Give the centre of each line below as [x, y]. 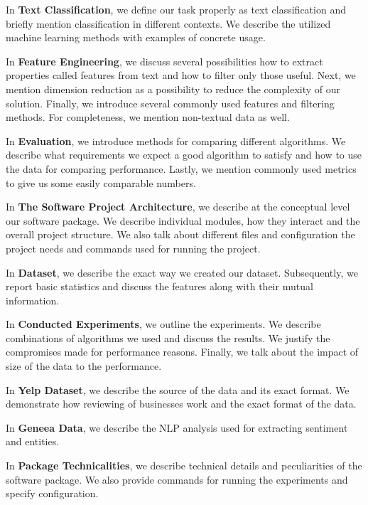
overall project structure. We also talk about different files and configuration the [180, 234]
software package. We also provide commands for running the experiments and [177, 479]
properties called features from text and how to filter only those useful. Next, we [181, 75]
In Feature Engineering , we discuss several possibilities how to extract [164, 61]
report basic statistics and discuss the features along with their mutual [159, 286]
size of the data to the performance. [84, 366]
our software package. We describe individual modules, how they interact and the [183, 220]
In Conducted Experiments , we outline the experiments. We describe [163, 324]
